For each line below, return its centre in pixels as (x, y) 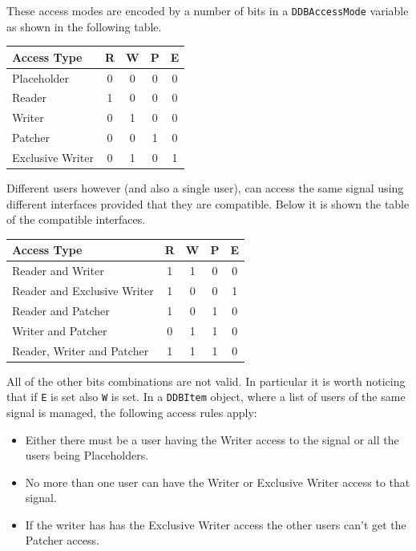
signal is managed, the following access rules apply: (132, 412)
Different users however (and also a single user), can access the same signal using (205, 188)
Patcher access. (62, 540)
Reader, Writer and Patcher (81, 350)
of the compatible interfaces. (76, 219)
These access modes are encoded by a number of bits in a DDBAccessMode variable (208, 10)
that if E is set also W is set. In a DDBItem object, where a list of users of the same (206, 397)
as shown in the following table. (84, 26)
